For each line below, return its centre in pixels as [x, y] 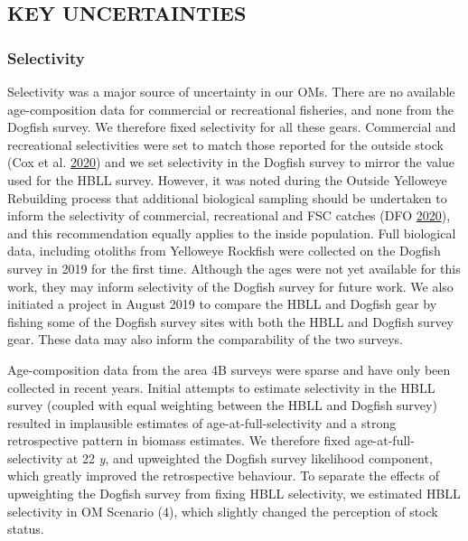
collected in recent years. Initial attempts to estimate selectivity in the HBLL [221, 387]
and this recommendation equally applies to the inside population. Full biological [232, 233]
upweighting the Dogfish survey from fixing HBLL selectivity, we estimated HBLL [234, 494]
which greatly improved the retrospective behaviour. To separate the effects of [223, 476]
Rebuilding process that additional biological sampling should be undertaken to [227, 197]
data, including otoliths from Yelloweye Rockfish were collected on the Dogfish [224, 251]
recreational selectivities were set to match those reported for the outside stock [225, 144]
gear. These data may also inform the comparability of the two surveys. [205, 339]
